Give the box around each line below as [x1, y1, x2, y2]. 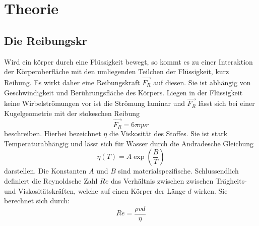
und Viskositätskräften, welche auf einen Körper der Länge [4, 185, 185, 196]
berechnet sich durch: [4, 195, 70, 206]
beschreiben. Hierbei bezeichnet [4, 128, 101, 139]
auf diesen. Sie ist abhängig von [153, 77, 251, 87]
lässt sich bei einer [198, 98, 255, 108]
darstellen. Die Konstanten [4, 165, 87, 176]
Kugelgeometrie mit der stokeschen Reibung [4, 107, 140, 118]
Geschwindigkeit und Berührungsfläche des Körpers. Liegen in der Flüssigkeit [4, 87, 243, 97]
